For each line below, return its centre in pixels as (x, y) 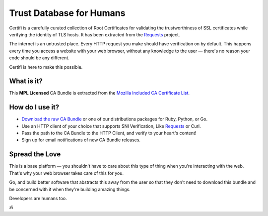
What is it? (26, 81)
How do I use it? (34, 107)
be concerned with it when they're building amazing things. (70, 189)
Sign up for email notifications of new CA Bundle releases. (81, 140)
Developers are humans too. (38, 198)
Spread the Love (35, 154)
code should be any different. (39, 58)
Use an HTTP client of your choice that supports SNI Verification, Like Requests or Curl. (111, 126)
